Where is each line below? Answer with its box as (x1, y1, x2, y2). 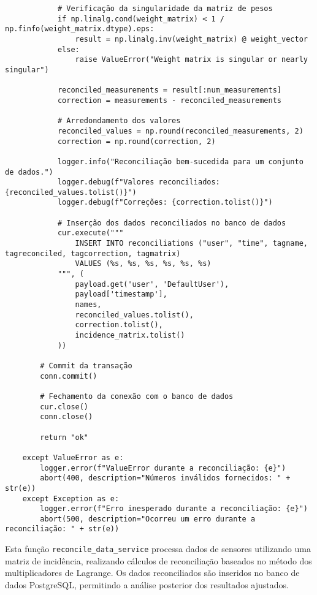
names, (75, 300, 102, 309)
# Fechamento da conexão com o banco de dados (40, 392, 234, 401)
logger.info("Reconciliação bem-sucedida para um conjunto (57, 157, 304, 166)
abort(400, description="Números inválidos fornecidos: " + (40, 474, 291, 483)
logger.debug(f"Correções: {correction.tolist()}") (57, 198, 273, 207)
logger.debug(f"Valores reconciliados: (57, 178, 220, 187)
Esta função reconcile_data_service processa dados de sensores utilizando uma (5, 542, 311, 555)
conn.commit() (40, 371, 97, 381)
